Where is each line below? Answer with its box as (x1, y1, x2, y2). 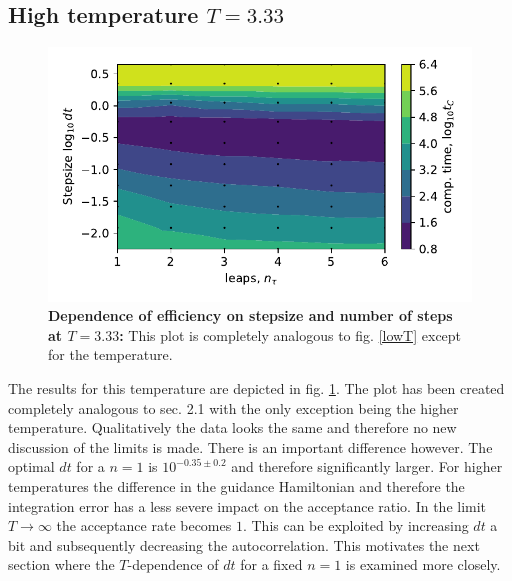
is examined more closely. (345, 554, 501, 575)
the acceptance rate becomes (56, 515, 232, 536)
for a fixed (240, 554, 303, 575)
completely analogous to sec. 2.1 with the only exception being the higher (8, 397, 459, 418)
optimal (8, 456, 55, 477)
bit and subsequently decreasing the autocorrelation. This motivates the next (8, 534, 480, 555)
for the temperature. (48, 344, 173, 365)
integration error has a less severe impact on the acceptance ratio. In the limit (8, 495, 487, 516)
